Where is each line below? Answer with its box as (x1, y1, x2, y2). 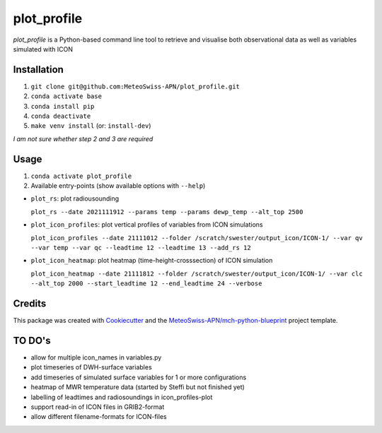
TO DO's (13, 334, 51, 346)
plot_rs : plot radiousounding (30, 194, 120, 203)
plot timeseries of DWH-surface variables (30, 363, 152, 372)
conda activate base (30, 93, 103, 100)
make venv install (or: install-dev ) (30, 121, 151, 130)
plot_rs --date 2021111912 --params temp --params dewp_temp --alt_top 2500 (30, 208, 303, 215)
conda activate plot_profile (30, 172, 132, 180)
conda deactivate (30, 112, 91, 120)
